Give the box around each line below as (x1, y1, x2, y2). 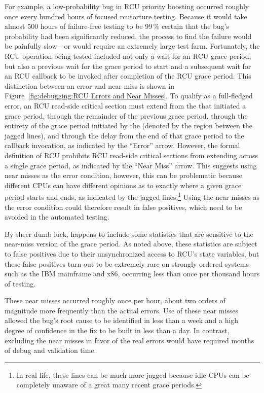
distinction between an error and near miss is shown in (5, 80, 174, 91)
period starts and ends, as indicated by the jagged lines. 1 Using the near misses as (5, 190, 259, 202)
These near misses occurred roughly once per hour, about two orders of (5, 295, 225, 306)
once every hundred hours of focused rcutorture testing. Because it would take (5, 11, 247, 21)
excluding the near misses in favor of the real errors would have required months (5, 335, 254, 345)
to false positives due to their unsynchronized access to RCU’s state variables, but (5, 248, 259, 259)
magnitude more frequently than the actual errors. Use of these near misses (5, 305, 239, 315)
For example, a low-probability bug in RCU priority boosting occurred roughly (5, 1, 249, 11)
